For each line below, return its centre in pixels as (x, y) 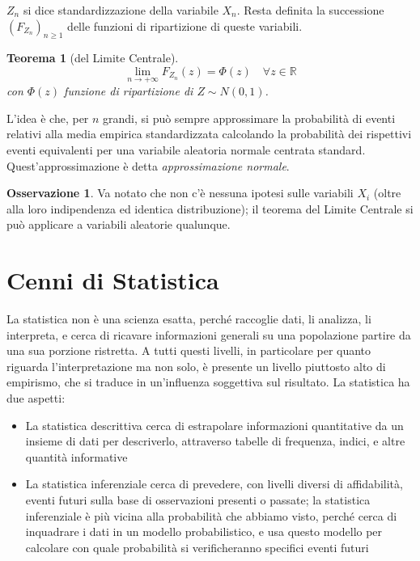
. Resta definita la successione (310, 10)
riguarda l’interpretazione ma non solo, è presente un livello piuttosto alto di (196, 366)
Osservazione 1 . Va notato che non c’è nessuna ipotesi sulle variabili (180, 193)
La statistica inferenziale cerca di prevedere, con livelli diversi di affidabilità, (214, 484)
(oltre (387, 193)
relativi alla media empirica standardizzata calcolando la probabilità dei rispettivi (209, 134)
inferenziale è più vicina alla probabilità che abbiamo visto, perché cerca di (211, 515)
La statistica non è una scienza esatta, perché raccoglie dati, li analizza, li (189, 319)
